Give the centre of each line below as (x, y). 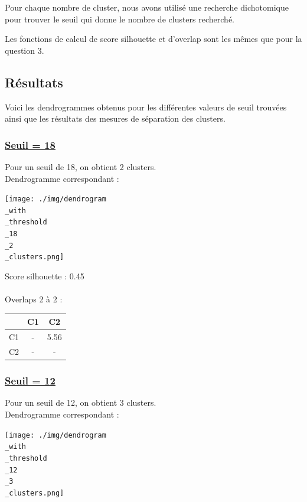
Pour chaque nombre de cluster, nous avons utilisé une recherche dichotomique (147, 7)
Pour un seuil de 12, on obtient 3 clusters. (81, 402)
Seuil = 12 (30, 381)
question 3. (25, 50)
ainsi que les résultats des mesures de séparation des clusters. (115, 118)
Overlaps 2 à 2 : (34, 299)
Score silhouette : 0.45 (45, 276)
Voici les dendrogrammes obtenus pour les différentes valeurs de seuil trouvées (146, 107)
